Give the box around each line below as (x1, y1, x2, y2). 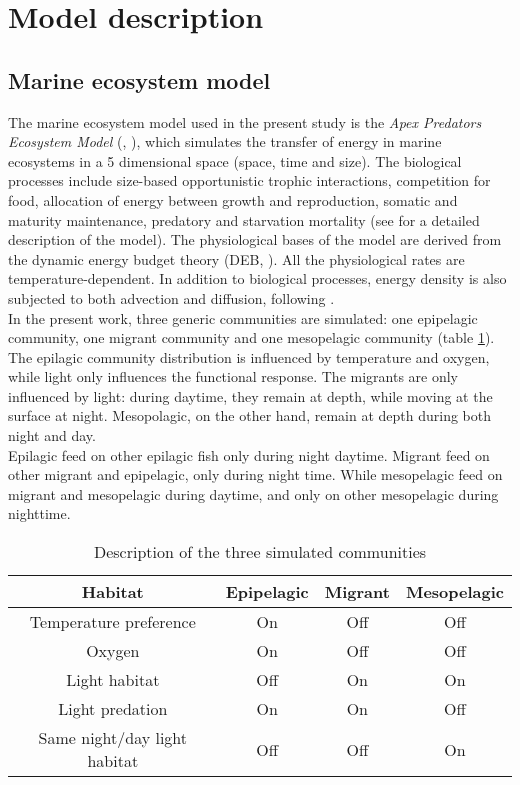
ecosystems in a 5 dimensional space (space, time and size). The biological (8, 150, 462, 171)
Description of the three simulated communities (93, 540, 427, 564)
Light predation (58, 697, 168, 721)
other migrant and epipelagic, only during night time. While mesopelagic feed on (8, 464, 503, 485)
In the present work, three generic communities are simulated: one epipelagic (8, 307, 478, 328)
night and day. (8, 425, 96, 446)
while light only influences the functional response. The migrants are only (8, 366, 459, 387)
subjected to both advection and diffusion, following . (8, 287, 335, 308)
